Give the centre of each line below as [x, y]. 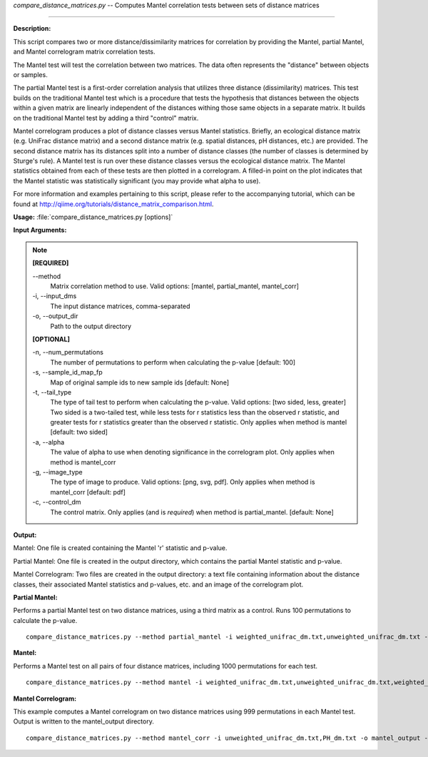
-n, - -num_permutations [68, 352]
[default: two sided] [79, 432]
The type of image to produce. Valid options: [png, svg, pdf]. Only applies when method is [183, 482]
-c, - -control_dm [57, 502]
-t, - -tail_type [52, 392]
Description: [32, 29]
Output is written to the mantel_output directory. [84, 721]
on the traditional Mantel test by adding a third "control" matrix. [106, 118]
